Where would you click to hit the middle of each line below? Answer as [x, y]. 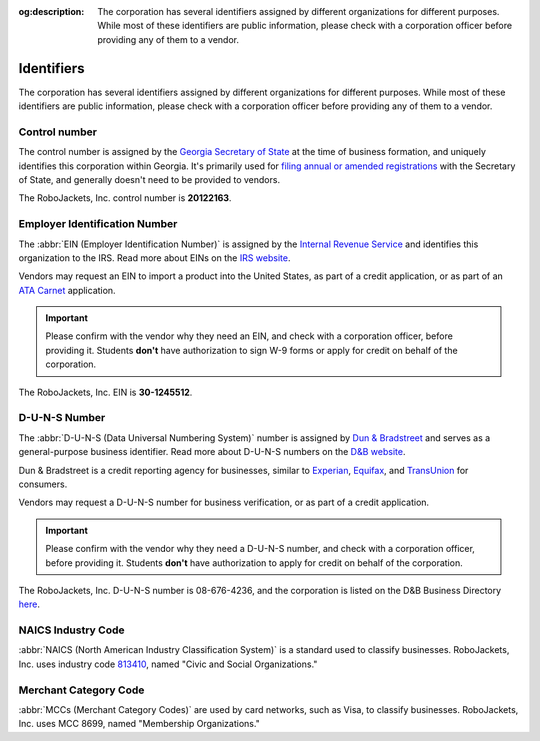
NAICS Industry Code [71, 630]
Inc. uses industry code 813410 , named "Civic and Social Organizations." [168, 664]
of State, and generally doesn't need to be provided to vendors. [149, 179]
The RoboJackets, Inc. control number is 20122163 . [125, 198]
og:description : [51, 11]
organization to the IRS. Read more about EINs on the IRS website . [154, 257]
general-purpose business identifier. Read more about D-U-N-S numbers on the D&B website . [212, 452]
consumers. [43, 484]
